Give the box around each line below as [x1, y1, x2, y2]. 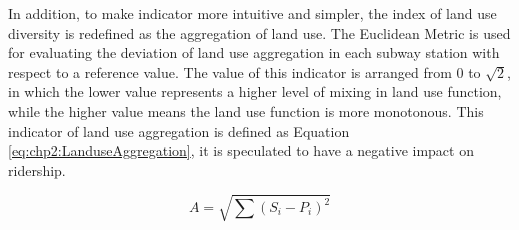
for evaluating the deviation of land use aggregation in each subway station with [8, 42, 500, 63]
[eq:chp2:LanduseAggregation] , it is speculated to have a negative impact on [8, 140, 474, 161]
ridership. [8, 159, 66, 180]
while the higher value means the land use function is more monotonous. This [8, 100, 484, 121]
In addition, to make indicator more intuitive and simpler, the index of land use [8, 3, 497, 23]
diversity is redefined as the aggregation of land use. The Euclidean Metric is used [8, 22, 511, 43]
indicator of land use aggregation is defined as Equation [8, 120, 350, 141]
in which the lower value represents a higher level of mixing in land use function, [8, 81, 502, 102]
